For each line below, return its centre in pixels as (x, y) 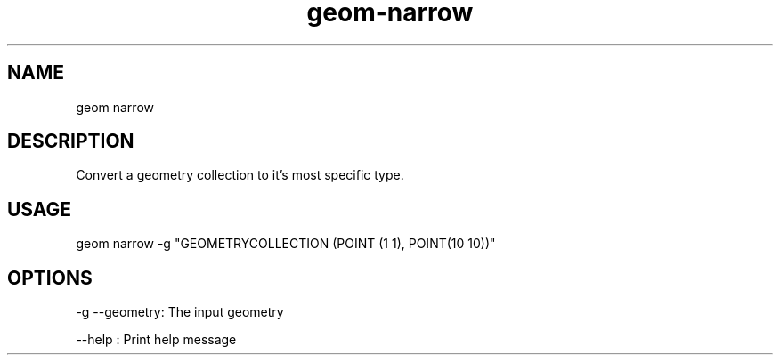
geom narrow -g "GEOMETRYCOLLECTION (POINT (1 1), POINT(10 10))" (286, 244)
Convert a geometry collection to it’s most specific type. (240, 175)
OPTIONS (50, 278)
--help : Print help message (156, 340)
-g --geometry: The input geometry (180, 312)
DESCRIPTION (71, 141)
